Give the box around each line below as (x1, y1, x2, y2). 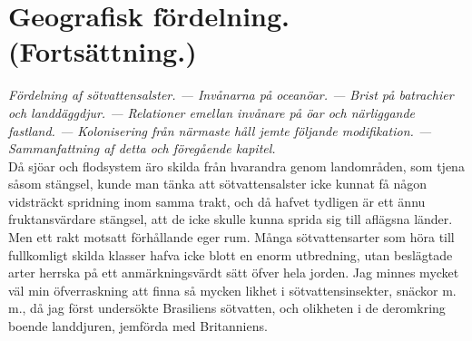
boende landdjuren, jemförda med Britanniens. (8, 317, 268, 336)
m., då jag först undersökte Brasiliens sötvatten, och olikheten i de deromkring (8, 298, 446, 317)
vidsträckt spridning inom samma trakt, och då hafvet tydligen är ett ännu (8, 191, 426, 210)
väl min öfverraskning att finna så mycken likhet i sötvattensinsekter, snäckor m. (8, 280, 457, 299)
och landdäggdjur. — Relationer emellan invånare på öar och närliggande (8, 102, 416, 122)
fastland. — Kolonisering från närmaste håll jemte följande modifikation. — (8, 121, 432, 140)
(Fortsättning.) (8, 33, 197, 70)
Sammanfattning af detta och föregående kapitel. (8, 139, 276, 158)
